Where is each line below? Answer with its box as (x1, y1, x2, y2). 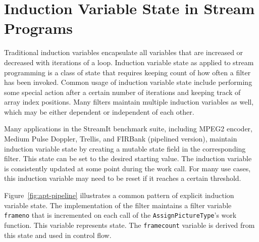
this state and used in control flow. (4, 229, 112, 240)
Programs (4, 18, 73, 38)
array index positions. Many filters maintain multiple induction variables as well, (4, 96, 254, 107)
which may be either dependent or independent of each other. (4, 106, 194, 117)
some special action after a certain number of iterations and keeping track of (4, 86, 241, 97)
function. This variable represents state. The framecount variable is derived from (4, 219, 255, 230)
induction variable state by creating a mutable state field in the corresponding (4, 143, 246, 154)
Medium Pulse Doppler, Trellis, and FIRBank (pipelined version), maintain (4, 133, 237, 144)
